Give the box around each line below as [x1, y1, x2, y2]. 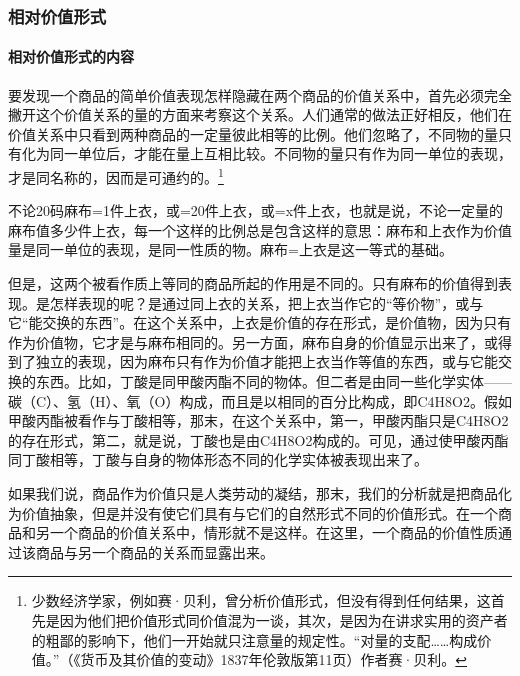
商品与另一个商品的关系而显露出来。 [35, 541, 274, 562]
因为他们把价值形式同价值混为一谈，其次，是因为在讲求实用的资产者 [59, 609, 508, 630]
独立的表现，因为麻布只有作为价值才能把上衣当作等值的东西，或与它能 [35, 351, 498, 372]
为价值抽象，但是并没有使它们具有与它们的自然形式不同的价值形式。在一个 [8, 502, 498, 523]
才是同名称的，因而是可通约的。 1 [8, 164, 224, 187]
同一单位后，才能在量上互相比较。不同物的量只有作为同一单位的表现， [49, 143, 512, 164]
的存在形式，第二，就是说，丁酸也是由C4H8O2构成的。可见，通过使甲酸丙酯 [8, 429, 509, 450]
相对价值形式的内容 [8, 46, 134, 67]
